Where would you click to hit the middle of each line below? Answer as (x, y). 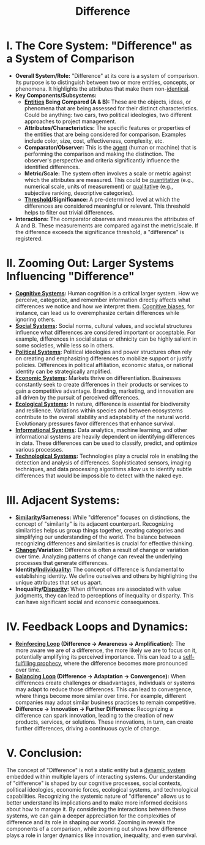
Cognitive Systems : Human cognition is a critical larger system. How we (107, 293)
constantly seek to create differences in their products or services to (102, 384)
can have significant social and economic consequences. (88, 602)
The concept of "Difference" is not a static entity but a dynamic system (96, 770)
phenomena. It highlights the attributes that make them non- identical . (102, 89)
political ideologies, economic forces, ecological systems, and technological (102, 789)
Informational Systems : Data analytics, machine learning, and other (101, 430)
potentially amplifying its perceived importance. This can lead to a (98, 656)
